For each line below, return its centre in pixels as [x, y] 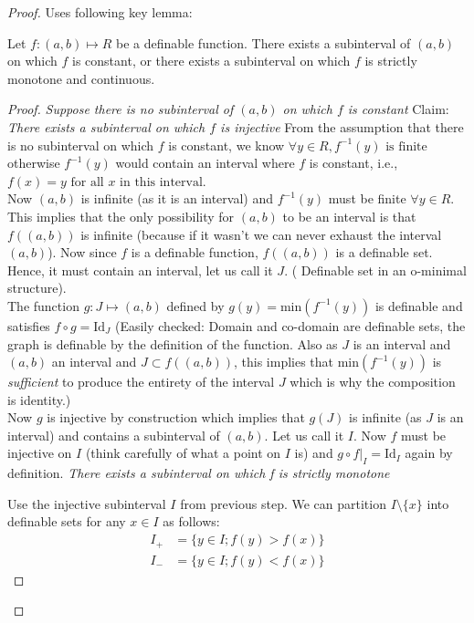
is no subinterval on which [81, 145]
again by [429, 453]
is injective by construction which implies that [176, 417]
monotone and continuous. [81, 78]
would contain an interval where [205, 163]
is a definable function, [195, 252]
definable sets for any [67, 521]
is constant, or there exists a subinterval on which [211, 61]
